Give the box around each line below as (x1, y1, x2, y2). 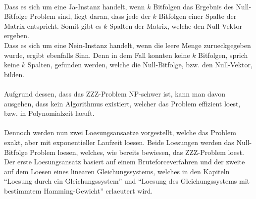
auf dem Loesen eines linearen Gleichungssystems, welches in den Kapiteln (4, 166, 230, 176)
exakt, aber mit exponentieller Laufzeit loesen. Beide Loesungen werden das (4, 137, 234, 147)
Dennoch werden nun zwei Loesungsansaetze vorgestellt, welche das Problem (4, 127, 236, 138)
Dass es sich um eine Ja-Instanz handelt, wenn (4, 1, 145, 11)
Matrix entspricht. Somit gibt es (4, 20, 102, 31)
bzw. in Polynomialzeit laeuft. (4, 108, 95, 118)
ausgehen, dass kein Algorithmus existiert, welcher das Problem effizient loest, (4, 98, 241, 108)
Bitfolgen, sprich (198, 50, 248, 60)
